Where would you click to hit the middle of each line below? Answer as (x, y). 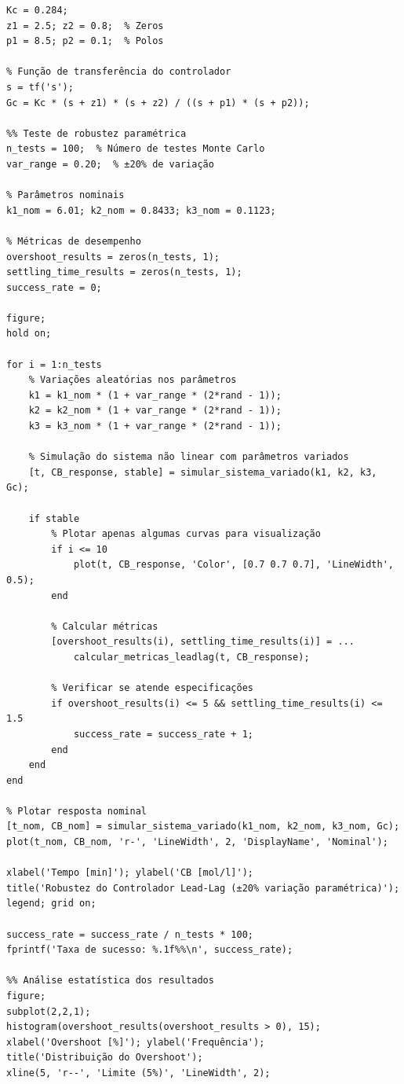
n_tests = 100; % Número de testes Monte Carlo (136, 149)
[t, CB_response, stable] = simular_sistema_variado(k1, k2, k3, (203, 472)
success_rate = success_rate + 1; (163, 734)
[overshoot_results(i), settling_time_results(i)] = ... (203, 642)
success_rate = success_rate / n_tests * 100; (130, 934)
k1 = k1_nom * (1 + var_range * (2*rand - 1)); (155, 395)
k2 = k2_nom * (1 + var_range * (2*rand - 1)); (155, 411)
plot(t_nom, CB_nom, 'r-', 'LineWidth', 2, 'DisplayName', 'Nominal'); (197, 842)
